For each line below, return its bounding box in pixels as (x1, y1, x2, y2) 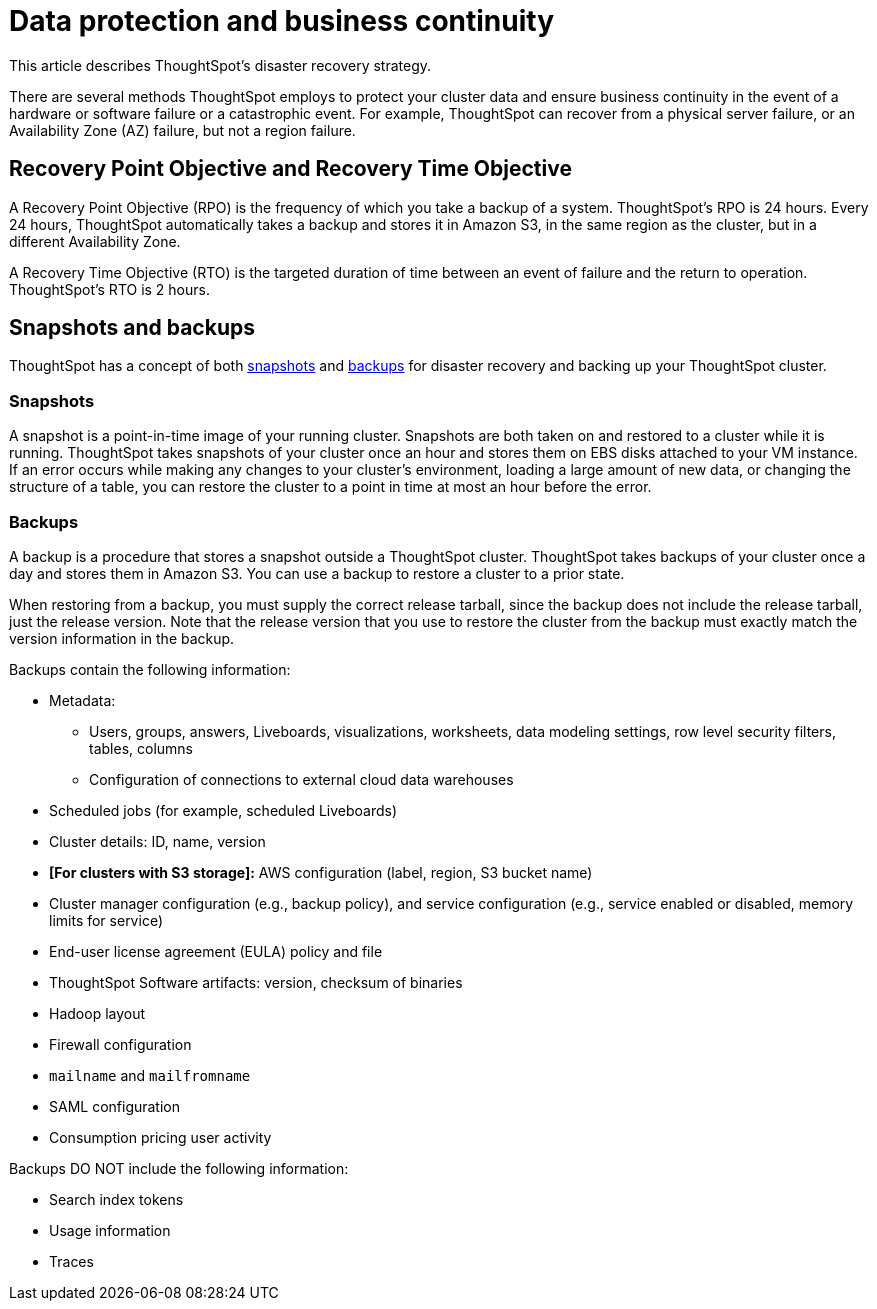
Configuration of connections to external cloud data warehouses (89, 770, 514, 788)
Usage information (49, 1221, 171, 1239)
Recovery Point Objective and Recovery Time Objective (9, 156, 572, 182)
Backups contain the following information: (9, 660, 291, 678)
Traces (49, 1252, 94, 1270)
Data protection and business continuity (9, 4, 555, 38)
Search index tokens (49, 1190, 184, 1208)
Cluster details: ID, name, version (49, 832, 266, 850)
